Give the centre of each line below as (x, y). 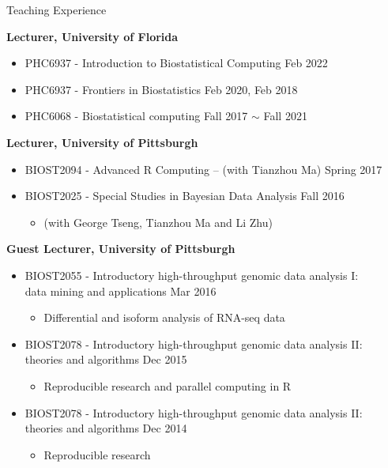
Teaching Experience (57, 9)
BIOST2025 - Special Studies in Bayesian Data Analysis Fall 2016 (185, 196)
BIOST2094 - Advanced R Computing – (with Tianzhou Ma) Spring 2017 (203, 169)
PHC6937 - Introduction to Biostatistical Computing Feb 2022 (176, 63)
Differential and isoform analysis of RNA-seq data (164, 317)
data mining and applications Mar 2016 (121, 291)
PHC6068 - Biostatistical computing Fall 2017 (136, 116)
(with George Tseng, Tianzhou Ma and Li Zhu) (158, 222)
